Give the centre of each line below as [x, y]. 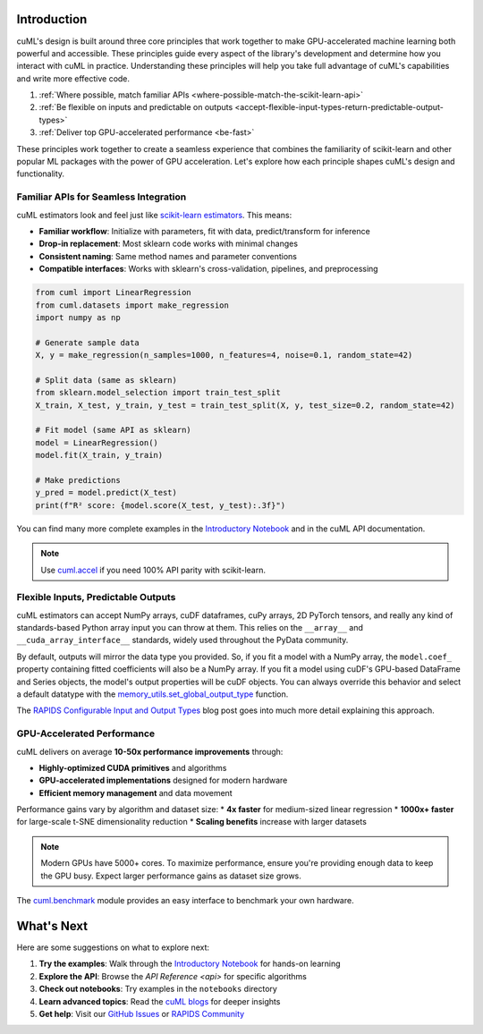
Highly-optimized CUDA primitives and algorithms [133, 767]
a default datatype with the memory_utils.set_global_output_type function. [153, 694]
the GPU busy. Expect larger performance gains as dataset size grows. [171, 876]
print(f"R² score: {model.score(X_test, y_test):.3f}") [161, 505]
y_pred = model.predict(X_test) [106, 493]
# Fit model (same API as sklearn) [113, 430]
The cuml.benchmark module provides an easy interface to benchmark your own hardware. [185, 901]
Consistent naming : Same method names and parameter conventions [168, 256]
